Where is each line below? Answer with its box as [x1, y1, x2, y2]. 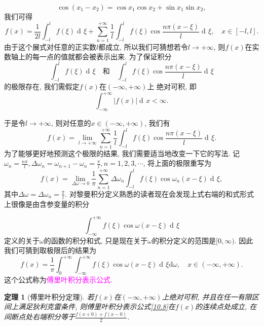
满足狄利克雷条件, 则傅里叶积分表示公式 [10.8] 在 [18, 301, 175, 312]
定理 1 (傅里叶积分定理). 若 [4, 291, 94, 302]
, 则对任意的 [51, 118, 91, 128]
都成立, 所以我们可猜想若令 [98, 41, 188, 52]
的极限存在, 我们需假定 [4, 81, 80, 92]
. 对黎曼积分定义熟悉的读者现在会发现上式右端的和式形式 [65, 188, 254, 199]
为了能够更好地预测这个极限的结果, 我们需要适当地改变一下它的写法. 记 [4, 148, 240, 158]
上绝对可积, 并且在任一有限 [162, 291, 252, 302]
